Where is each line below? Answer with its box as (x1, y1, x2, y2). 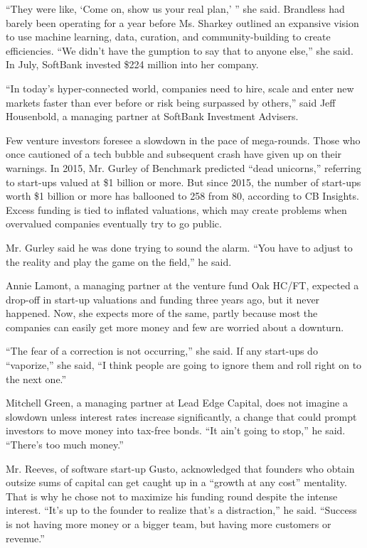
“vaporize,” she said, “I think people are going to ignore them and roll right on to (6, 358, 362, 372)
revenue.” (6, 530, 45, 545)
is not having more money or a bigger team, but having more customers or (6, 517, 331, 531)
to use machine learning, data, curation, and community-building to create (6, 29, 331, 44)
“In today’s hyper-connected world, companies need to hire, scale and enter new (6, 80, 354, 95)
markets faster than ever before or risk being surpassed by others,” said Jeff (6, 95, 336, 109)
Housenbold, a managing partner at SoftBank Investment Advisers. (6, 109, 299, 124)
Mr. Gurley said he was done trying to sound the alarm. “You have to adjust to (6, 240, 353, 254)
